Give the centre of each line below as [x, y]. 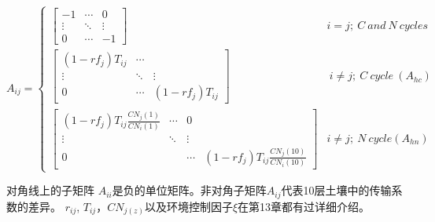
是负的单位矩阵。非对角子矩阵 [189, 190]
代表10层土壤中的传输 [336, 190]
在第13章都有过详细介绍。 [304, 206]
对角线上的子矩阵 [50, 190]
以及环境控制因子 [188, 206]
